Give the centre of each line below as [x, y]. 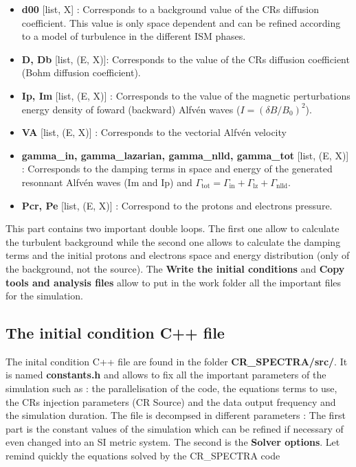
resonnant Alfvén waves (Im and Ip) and [107, 182]
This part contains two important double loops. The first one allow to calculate [173, 228]
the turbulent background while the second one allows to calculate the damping [173, 241]
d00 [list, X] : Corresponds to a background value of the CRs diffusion [170, 9]
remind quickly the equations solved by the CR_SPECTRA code [143, 456]
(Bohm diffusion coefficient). [81, 72]
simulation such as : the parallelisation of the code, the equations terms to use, [171, 388]
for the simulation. [44, 296]
